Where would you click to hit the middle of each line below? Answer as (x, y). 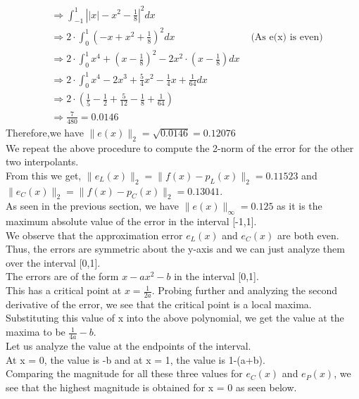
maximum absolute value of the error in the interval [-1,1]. (131, 221)
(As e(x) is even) (287, 37)
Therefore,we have (45, 132)
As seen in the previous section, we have (93, 206)
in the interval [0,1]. (216, 276)
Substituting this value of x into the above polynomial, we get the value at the (175, 318)
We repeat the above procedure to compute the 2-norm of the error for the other (180, 147)
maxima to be (36, 332)
